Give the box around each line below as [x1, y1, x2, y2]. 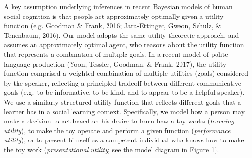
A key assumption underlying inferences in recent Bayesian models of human [4, 1, 233, 11]
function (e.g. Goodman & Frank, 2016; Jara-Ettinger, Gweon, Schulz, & [4, 20, 221, 31]
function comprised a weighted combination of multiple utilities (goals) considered [4, 68, 249, 78]
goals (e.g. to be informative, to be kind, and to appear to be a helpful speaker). [4, 87, 245, 97]
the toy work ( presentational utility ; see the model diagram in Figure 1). [4, 144, 219, 154]
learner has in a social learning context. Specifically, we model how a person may [4, 106, 245, 116]
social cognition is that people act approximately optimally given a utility [4, 11, 224, 21]
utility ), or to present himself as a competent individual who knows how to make [4, 135, 244, 145]
